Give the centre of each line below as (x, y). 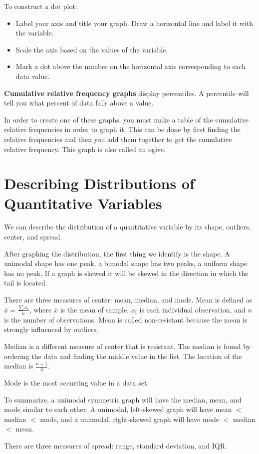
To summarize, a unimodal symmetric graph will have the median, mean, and (123, 399)
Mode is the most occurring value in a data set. (77, 382)
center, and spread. (33, 237)
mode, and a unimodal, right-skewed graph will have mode (130, 419)
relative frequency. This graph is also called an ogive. (85, 149)
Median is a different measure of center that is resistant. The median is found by (128, 346)
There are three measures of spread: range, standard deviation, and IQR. (116, 445)
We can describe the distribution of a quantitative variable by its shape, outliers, (128, 227)
